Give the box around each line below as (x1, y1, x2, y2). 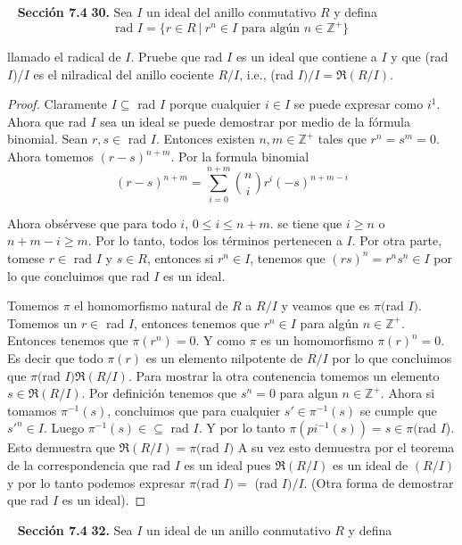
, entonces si (146, 248, 214, 267)
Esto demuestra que (7, 438, 115, 457)
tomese (7, 248, 45, 267)
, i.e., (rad (239, 64, 293, 83)
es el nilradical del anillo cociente (33, 64, 214, 83)
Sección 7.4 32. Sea (17, 520, 133, 539)
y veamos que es (281, 296, 370, 315)
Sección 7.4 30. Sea (17, 3, 133, 21)
